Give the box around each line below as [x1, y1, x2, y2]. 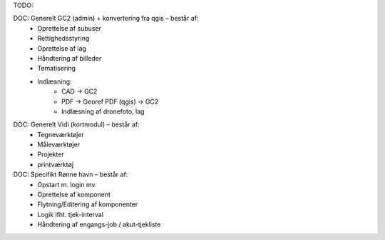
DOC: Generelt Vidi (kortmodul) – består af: [13, 120, 140, 129]
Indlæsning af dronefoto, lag [61, 107, 145, 116]
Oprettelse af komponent [37, 190, 111, 199]
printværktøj [37, 160, 74, 169]
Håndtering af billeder [37, 54, 102, 62]
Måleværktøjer [37, 140, 81, 149]
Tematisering [37, 64, 76, 73]
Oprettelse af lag [37, 44, 87, 53]
